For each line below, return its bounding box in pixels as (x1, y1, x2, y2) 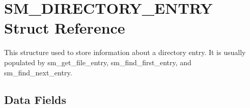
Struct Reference (4, 17, 125, 38)
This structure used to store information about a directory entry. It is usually (4, 47, 246, 58)
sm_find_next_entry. (4, 67, 72, 77)
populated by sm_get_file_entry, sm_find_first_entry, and (4, 57, 191, 67)
